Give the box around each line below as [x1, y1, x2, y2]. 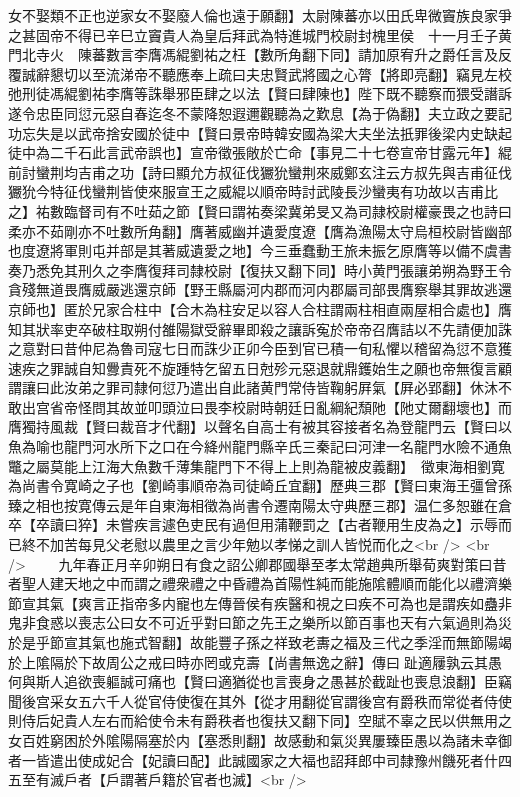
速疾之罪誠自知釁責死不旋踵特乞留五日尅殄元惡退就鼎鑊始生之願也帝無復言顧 [8, 357, 512, 378]
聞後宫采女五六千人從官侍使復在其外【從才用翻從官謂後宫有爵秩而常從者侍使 [8, 690, 512, 711]
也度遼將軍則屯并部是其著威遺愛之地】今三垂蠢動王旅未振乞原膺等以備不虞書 [8, 240, 512, 261]
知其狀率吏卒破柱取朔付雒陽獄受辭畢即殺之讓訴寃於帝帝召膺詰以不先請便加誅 [8, 318, 512, 339]
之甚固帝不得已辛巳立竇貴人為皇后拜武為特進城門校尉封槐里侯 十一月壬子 [8, 24, 498, 45]
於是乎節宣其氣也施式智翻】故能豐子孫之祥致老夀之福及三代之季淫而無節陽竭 [8, 632, 512, 652]
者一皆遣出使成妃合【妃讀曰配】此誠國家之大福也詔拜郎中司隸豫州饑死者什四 [8, 749, 512, 770]
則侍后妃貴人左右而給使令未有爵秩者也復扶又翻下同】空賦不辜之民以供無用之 [8, 710, 512, 731]
